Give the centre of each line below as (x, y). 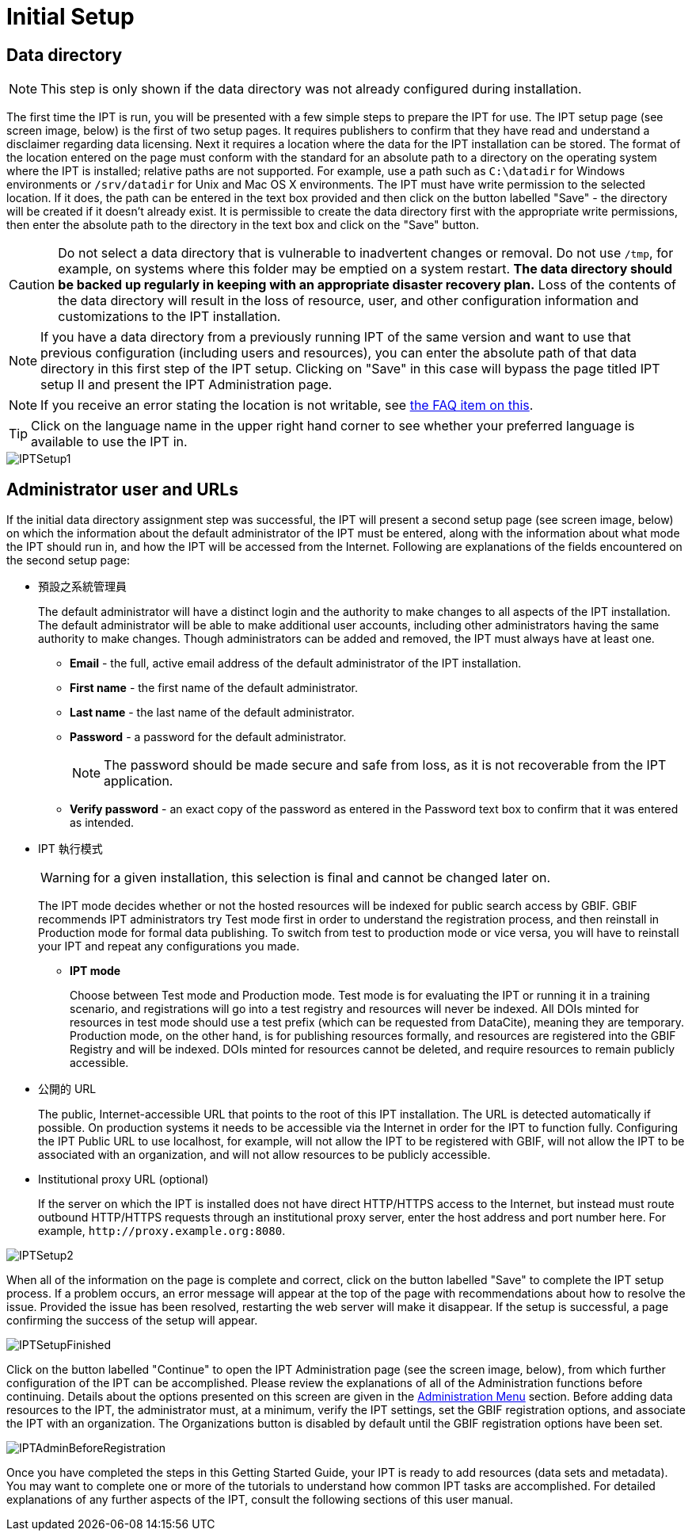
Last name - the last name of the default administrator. (212, 713)
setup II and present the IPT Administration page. (186, 385)
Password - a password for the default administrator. (208, 737)
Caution (32, 285)
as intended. (102, 823)
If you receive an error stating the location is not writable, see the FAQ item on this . (287, 405)
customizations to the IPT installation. (169, 317)
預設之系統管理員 (82, 587)
